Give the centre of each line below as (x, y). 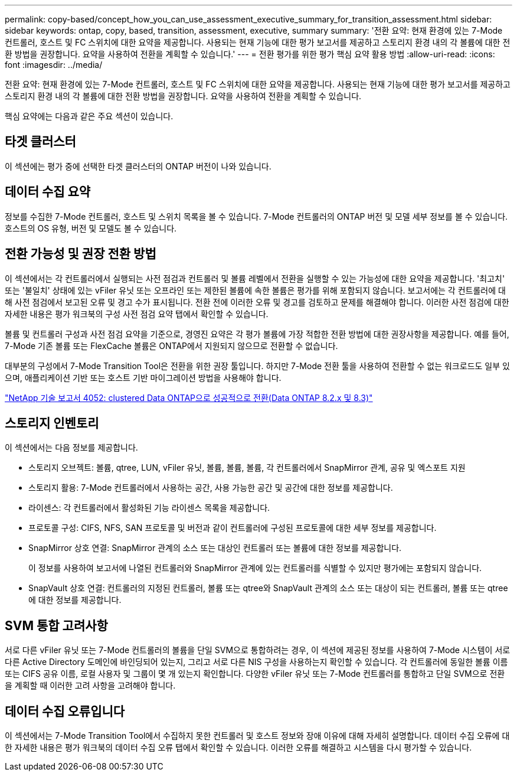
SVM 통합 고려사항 (56, 625)
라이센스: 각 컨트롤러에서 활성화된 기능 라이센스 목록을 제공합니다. (149, 508)
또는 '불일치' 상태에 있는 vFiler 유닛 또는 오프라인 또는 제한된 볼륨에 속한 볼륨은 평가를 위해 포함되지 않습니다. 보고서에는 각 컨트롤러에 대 (255, 290)
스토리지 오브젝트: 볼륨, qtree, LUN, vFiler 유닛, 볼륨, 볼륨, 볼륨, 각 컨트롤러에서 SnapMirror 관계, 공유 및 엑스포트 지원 (247, 468)
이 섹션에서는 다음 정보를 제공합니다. (71, 448)
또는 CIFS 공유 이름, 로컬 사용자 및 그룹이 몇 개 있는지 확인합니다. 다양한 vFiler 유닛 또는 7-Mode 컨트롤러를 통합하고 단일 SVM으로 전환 (255, 674)
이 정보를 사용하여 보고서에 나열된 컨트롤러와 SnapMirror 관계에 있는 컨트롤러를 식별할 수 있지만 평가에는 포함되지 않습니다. (255, 568)
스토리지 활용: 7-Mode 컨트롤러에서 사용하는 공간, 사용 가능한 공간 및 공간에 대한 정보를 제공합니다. (211, 488)
